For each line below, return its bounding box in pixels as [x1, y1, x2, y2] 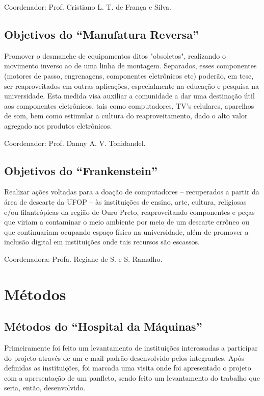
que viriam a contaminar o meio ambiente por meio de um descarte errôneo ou [4, 216, 249, 227]
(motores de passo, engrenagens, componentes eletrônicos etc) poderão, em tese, [4, 70, 254, 81]
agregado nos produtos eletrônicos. [4, 120, 112, 131]
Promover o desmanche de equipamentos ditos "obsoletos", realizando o [4, 50, 226, 61]
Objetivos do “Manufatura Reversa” [4, 26, 199, 42]
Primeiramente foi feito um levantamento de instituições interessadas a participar [4, 342, 258, 353]
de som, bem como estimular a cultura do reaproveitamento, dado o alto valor [4, 110, 248, 121]
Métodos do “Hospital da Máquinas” [4, 318, 202, 334]
